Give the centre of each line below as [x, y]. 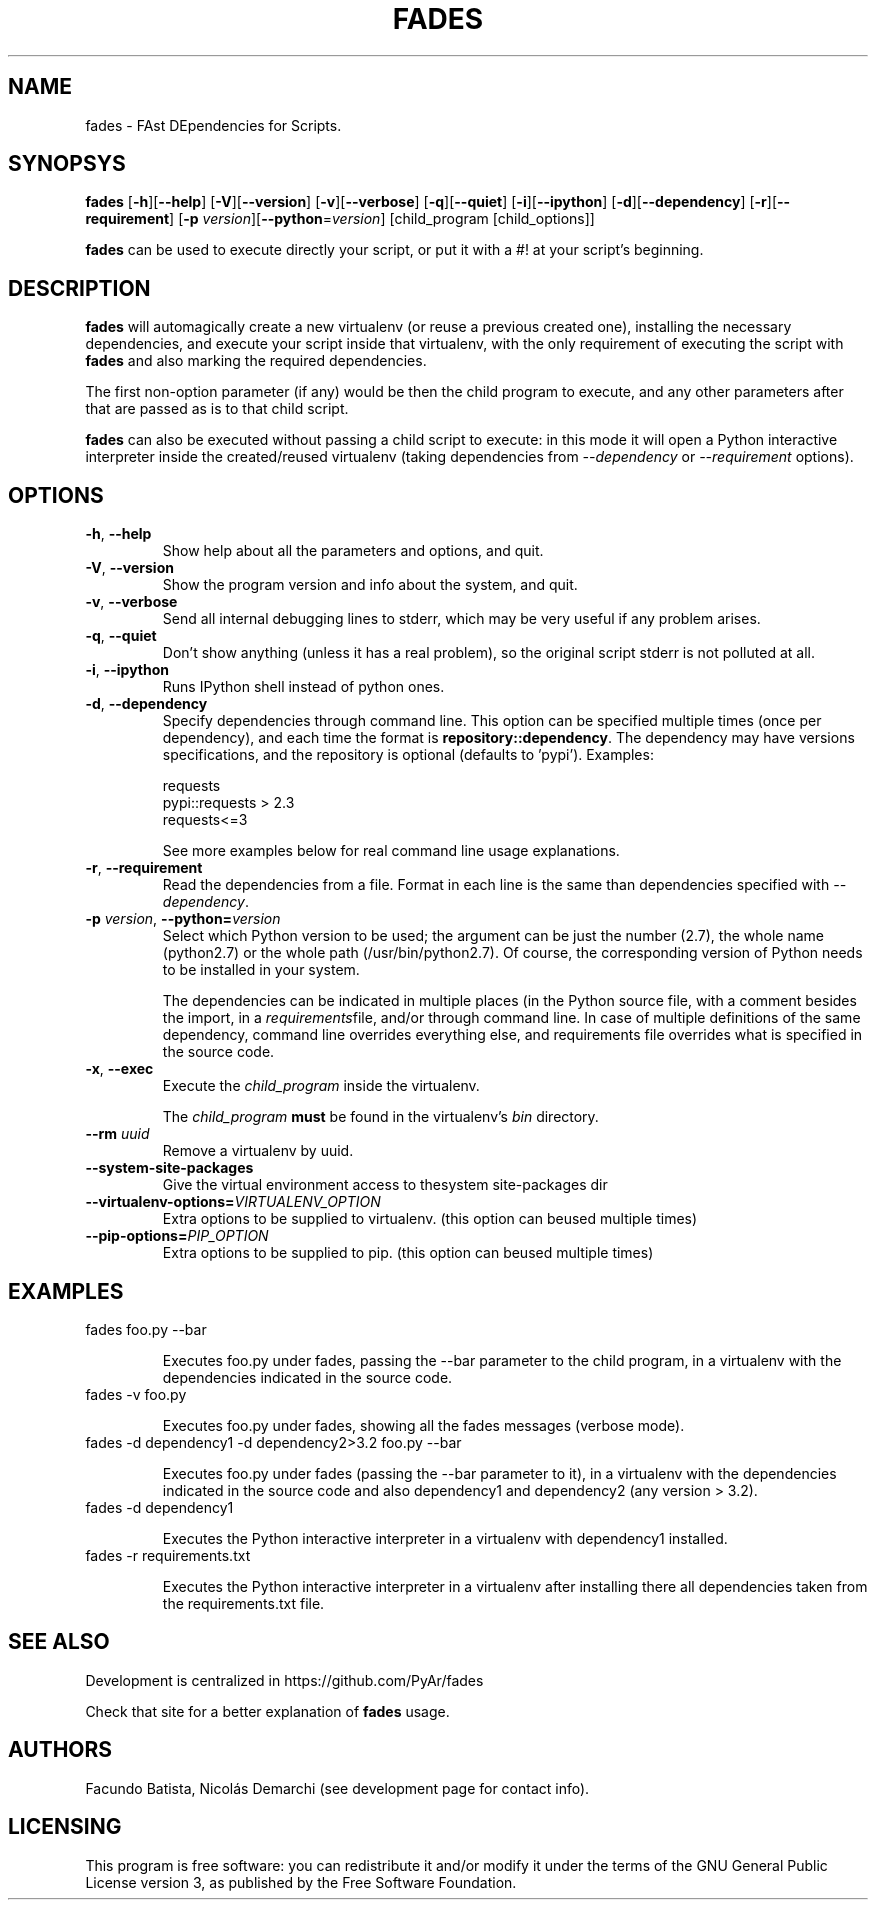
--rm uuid [117, 1134]
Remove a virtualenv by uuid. [258, 1151]
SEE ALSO [59, 1642]
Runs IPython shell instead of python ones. [303, 687]
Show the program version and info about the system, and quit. [370, 585]
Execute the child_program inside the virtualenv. [321, 1086]
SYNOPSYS [67, 164]
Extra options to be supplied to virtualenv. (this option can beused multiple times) [430, 1219]
